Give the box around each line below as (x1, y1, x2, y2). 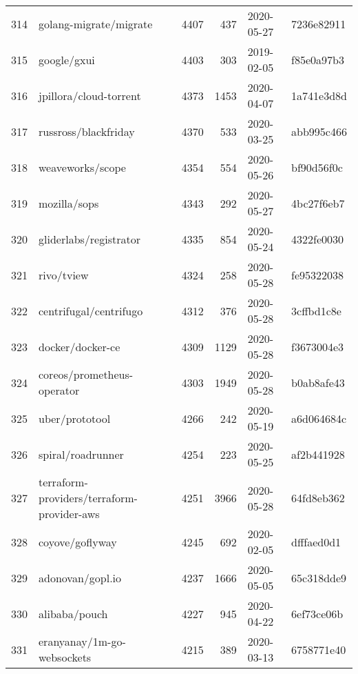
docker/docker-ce (39, 338, 120, 355)
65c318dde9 (291, 569, 347, 586)
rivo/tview (39, 266, 89, 283)
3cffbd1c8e (291, 302, 341, 319)
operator (39, 382, 80, 398)
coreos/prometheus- (39, 366, 134, 382)
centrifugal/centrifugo (39, 302, 143, 319)
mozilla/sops (39, 195, 99, 211)
